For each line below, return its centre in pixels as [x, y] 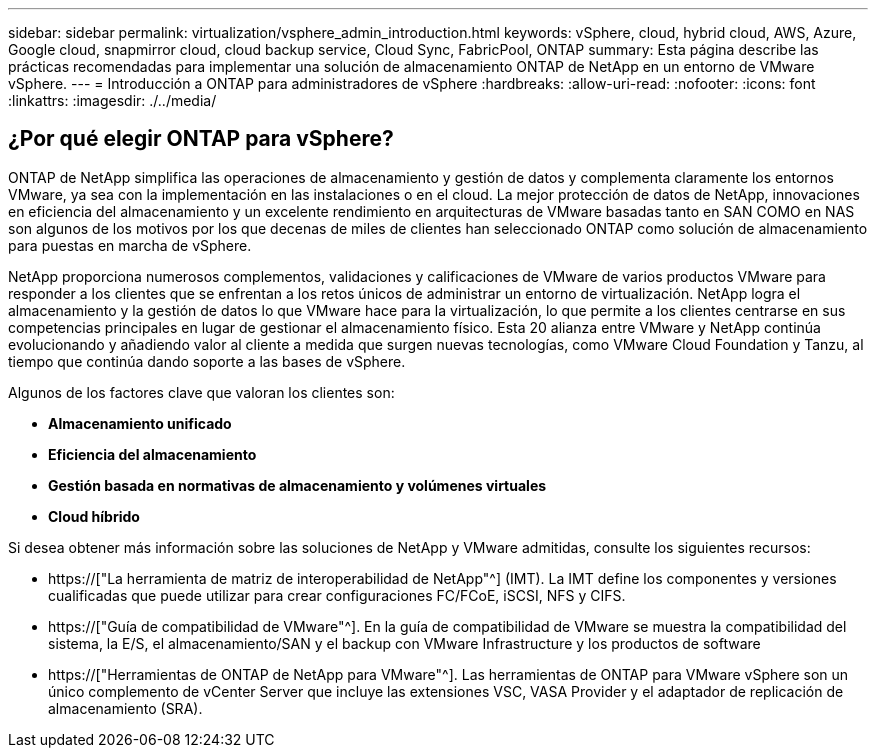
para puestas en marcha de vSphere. [130, 245]
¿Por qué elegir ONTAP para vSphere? [201, 139]
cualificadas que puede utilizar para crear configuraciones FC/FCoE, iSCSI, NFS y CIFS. [337, 595]
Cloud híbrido [94, 516]
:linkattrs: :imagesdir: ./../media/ [112, 100]
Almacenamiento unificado [140, 423]
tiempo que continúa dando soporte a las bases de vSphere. [207, 361]
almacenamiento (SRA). [125, 708]
